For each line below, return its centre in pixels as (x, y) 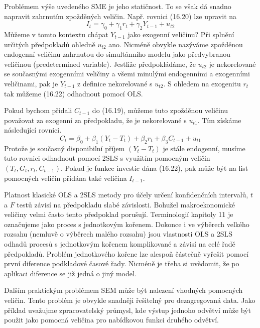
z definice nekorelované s (115, 83)
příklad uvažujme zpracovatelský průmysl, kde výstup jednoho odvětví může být (127, 310)
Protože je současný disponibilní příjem (64, 148)
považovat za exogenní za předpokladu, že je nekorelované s (95, 120)
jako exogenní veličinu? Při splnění (181, 34)
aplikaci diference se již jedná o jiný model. (70, 273)
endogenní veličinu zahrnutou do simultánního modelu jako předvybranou (117, 54)
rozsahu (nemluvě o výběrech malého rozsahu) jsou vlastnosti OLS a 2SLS (118, 234)
